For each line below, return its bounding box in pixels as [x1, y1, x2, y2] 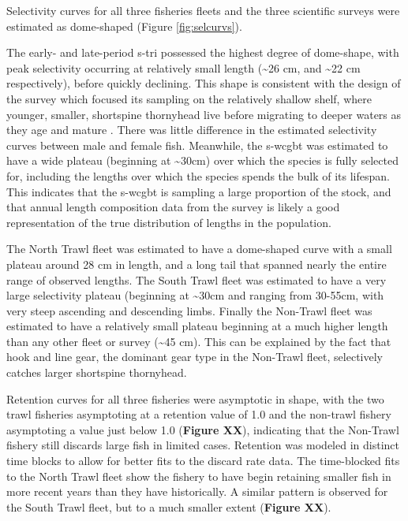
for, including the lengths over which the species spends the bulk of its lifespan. [6, 167, 390, 184]
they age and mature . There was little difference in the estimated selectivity [6, 121, 377, 138]
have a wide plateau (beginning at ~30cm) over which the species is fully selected [6, 152, 399, 169]
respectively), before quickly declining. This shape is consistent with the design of [6, 75, 401, 91]
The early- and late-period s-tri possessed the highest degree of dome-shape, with [6, 44, 399, 61]
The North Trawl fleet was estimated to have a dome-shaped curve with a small [6, 240, 392, 257]
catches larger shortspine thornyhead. [6, 364, 187, 381]
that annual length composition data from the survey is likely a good [6, 199, 340, 215]
